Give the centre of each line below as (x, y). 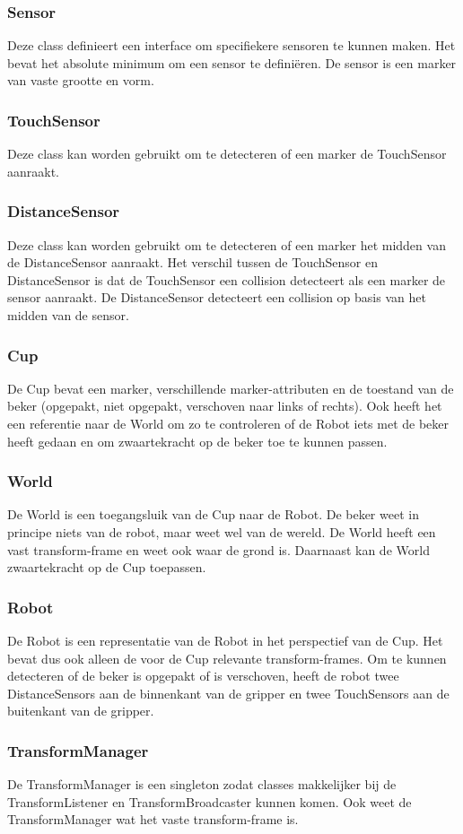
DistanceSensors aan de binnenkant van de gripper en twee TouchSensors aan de (228, 693)
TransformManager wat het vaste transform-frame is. (153, 819)
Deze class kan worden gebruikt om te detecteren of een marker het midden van (227, 244)
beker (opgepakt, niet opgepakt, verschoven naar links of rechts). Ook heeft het (225, 406)
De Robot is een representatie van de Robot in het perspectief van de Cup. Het (225, 640)
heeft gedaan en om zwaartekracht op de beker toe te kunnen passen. (197, 441)
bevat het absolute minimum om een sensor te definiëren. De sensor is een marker (232, 62)
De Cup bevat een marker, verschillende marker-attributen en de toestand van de (231, 388)
